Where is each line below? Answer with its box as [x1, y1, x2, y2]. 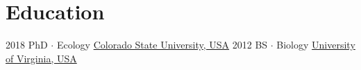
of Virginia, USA [6, 51, 77, 65]
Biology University [276, 37, 355, 52]
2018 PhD [6, 37, 48, 52]
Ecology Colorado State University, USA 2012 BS [56, 37, 268, 52]
